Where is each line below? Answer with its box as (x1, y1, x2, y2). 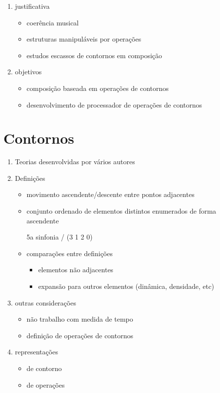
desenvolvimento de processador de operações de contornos (26, 99, 202, 109)
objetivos (15, 66, 42, 77)
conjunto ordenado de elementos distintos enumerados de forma (26, 206, 217, 216)
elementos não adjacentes (38, 264, 114, 275)
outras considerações (15, 297, 76, 307)
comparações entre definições (26, 248, 113, 258)
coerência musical (26, 17, 79, 27)
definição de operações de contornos (26, 330, 133, 340)
